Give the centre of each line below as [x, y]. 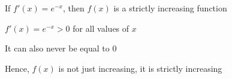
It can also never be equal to [57, 48]
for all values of [101, 28]
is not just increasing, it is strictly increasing [140, 68]
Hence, [17, 68]
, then [73, 8]
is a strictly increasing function [170, 8]
